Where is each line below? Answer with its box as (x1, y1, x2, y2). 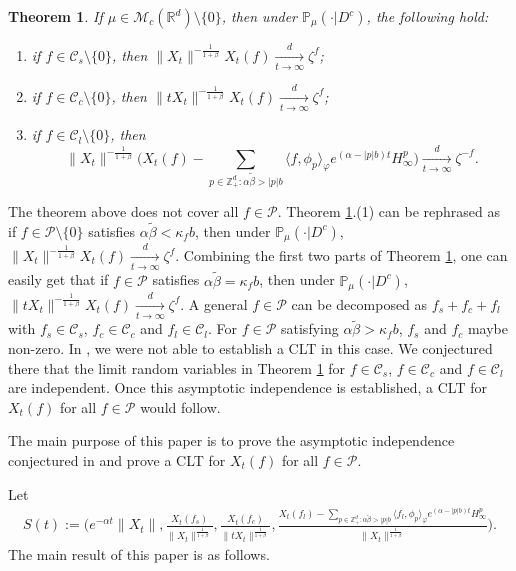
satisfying (281, 318, 339, 339)
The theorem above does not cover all (8, 200, 239, 221)
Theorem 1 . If (8, 6, 103, 26)
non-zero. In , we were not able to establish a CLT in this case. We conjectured (8, 337, 493, 358)
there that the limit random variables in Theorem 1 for (8, 357, 346, 378)
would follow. (140, 396, 221, 417)
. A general (180, 293, 248, 314)
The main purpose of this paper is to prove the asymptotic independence (8, 430, 455, 451)
